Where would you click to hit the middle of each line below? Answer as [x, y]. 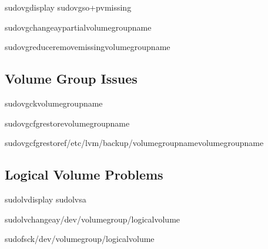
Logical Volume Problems [84, 175]
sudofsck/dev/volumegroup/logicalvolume [80, 239]
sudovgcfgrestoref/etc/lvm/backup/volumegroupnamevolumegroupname [134, 143]
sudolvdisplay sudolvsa [46, 199]
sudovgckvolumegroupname [54, 103]
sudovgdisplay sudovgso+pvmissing [68, 7]
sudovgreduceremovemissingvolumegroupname [88, 47]
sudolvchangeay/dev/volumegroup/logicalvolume [93, 219]
